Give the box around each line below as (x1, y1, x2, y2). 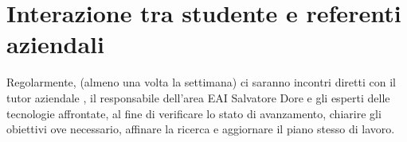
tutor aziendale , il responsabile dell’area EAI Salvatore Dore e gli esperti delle (6, 89, 390, 106)
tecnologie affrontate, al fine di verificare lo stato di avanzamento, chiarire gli (6, 105, 382, 121)
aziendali (6, 28, 104, 60)
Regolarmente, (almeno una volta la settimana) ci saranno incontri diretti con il (6, 74, 396, 90)
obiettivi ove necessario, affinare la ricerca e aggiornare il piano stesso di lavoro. (6, 121, 395, 137)
